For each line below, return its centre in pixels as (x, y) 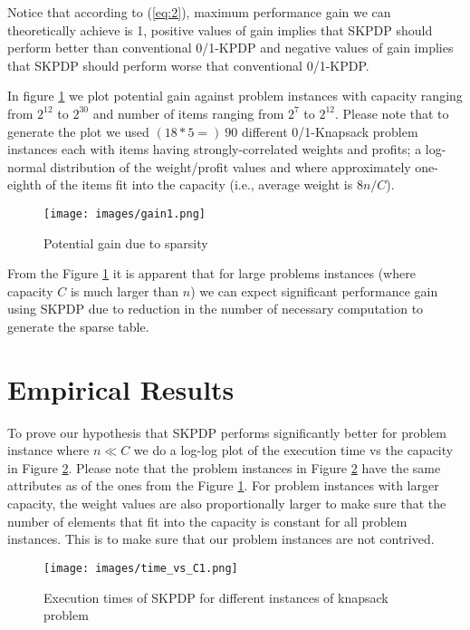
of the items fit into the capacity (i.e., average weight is (199, 184)
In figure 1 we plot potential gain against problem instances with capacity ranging (235, 96)
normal (27, 166)
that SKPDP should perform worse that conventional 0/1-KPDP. (188, 65)
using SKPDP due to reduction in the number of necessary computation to (216, 309)
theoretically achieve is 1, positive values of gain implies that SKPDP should (220, 29)
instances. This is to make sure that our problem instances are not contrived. (221, 539)
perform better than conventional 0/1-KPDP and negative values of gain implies (230, 48)
